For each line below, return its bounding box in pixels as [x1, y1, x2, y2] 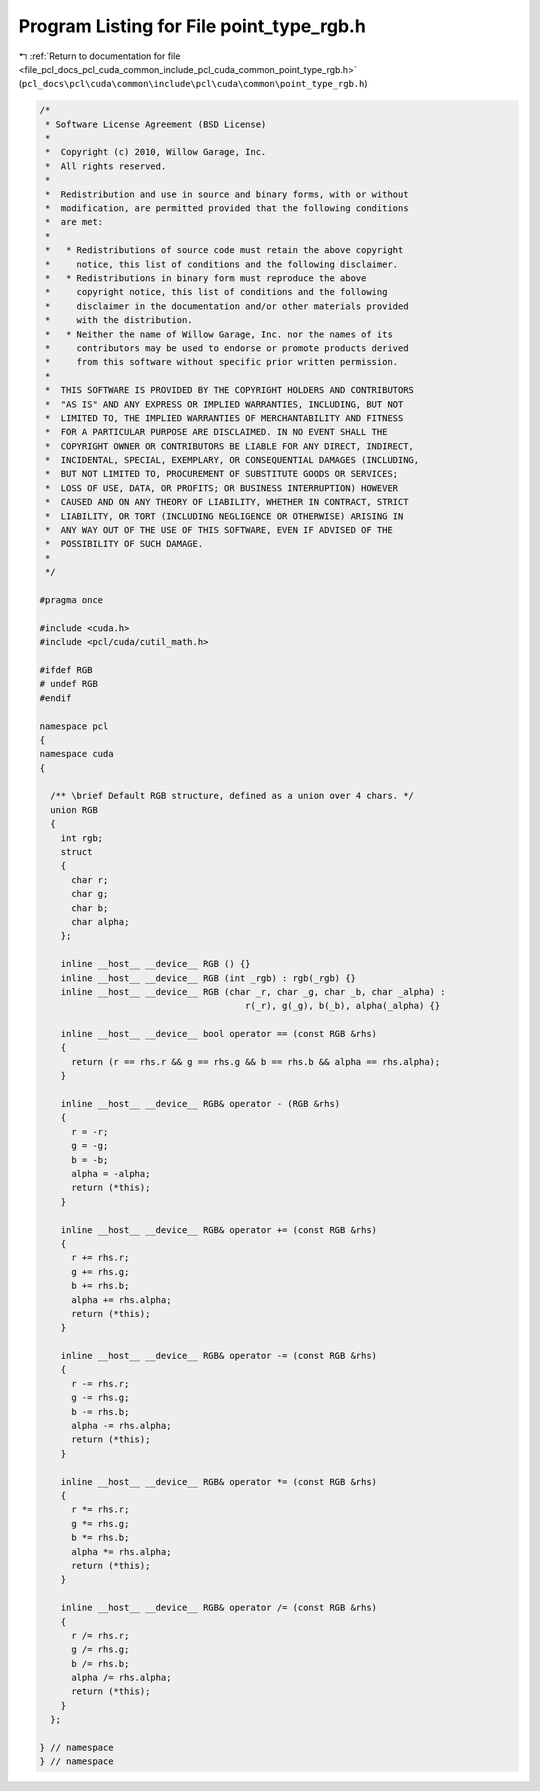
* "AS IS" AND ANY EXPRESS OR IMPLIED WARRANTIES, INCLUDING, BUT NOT [45, 398, 404, 410]
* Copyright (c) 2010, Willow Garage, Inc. [45, 146, 267, 158]
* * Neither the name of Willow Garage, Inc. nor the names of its [45, 328, 394, 340]
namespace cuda [39, 748, 114, 760]
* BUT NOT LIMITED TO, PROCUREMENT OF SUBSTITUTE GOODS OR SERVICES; [45, 468, 399, 480]
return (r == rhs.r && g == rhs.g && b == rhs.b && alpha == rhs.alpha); [71, 1056, 441, 1067]
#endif [39, 692, 72, 704]
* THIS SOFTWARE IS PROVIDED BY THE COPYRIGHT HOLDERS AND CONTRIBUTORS [45, 385, 415, 396]
